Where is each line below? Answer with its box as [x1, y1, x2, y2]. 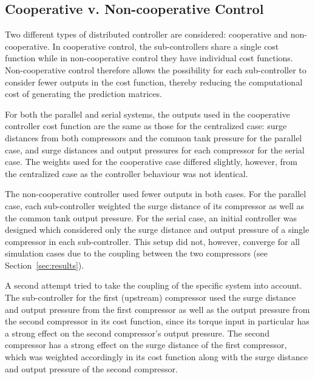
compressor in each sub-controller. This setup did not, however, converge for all [5, 235, 300, 247]
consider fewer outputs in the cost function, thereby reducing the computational [5, 75, 303, 88]
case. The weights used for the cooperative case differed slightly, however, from [5, 155, 297, 168]
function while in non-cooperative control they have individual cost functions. [5, 52, 293, 64]
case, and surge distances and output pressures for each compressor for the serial [5, 143, 305, 156]
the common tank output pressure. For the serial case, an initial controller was [5, 211, 297, 224]
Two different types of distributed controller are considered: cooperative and [5, 28, 288, 41]
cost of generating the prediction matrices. [5, 87, 162, 100]
